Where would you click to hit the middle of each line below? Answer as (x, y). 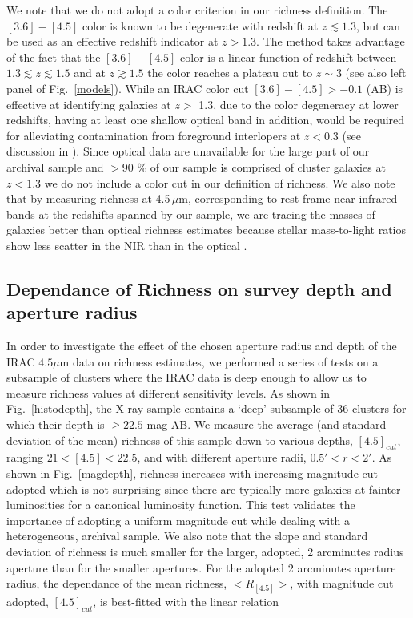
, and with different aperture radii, (222, 457)
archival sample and (55, 166)
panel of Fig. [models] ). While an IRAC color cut (128, 88)
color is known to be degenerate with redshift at (200, 25)
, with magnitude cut (342, 583)
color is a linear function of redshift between (289, 57)
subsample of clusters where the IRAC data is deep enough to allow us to (186, 377)
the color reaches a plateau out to (230, 73)
